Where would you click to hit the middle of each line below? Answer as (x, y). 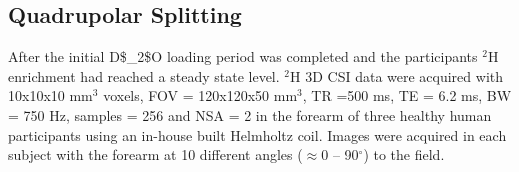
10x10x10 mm (50, 95)
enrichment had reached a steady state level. (144, 75)
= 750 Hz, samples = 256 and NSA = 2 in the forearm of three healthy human (250, 114)
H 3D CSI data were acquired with (396, 75)
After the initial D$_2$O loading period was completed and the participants (243, 56)
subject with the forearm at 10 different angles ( (155, 154)
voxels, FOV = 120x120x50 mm (200, 95)
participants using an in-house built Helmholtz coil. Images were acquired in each (257, 134)
